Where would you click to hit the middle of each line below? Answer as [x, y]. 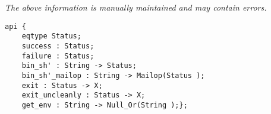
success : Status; [58, 46]
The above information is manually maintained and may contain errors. [136, 7]
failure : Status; [58, 56]
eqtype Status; [51, 36]
